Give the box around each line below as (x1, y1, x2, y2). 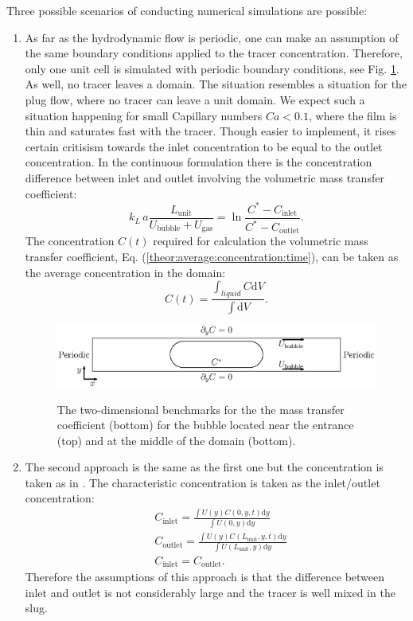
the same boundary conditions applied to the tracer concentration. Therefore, (25, 45, 403, 61)
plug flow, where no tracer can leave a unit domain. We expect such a (25, 91, 365, 107)
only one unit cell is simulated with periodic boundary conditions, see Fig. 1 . (25, 60, 399, 76)
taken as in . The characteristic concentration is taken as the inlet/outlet (25, 474, 380, 490)
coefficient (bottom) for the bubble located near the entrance (56, 416, 354, 433)
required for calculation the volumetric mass (153, 232, 368, 249)
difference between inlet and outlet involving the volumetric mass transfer (25, 169, 384, 186)
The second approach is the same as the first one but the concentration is (25, 459, 384, 475)
